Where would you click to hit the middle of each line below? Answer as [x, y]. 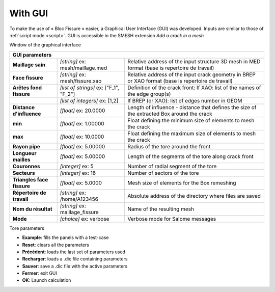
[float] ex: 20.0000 [82, 111]
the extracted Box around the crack [170, 114]
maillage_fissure [79, 212]
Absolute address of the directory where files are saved [194, 196]
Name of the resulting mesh [161, 209]
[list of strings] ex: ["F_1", [90, 88]
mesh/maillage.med [84, 68]
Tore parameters [27, 228]
